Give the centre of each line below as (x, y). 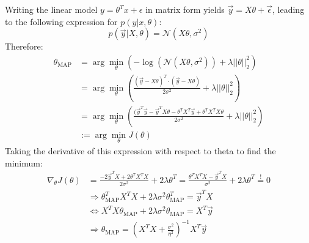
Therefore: (24, 46)
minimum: (24, 163)
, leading (289, 9)
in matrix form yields (185, 9)
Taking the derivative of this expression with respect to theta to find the (140, 150)
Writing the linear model (51, 9)
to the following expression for (61, 21)
